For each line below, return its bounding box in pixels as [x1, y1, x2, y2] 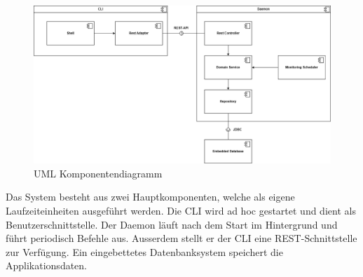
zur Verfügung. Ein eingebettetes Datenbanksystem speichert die [6, 244, 283, 259]
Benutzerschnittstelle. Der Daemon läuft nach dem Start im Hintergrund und [6, 217, 338, 231]
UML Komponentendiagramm [34, 165, 163, 180]
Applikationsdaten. [6, 258, 88, 273]
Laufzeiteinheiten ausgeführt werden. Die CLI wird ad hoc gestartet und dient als [6, 203, 356, 218]
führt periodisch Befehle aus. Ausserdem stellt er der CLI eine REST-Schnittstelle [6, 231, 357, 245]
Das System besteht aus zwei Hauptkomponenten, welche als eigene [6, 189, 295, 204]
